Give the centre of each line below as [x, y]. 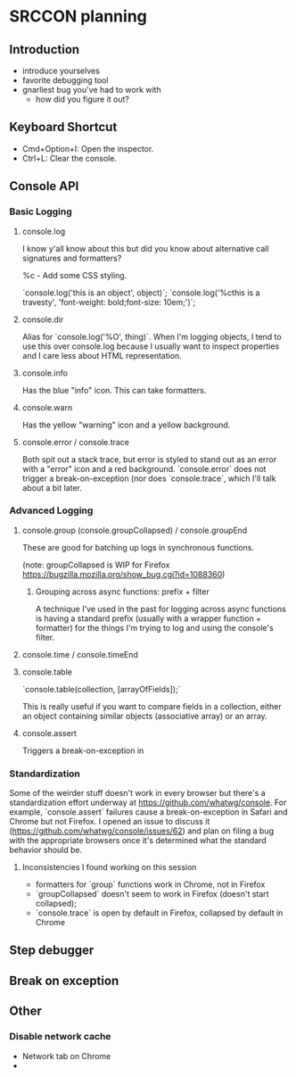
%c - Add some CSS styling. [74, 275]
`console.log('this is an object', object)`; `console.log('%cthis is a [141, 293]
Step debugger [52, 951]
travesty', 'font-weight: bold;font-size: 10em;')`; [109, 302]
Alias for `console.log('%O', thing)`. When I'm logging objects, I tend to [152, 336]
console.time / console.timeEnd [80, 654]
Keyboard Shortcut [63, 127]
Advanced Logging [51, 510]
